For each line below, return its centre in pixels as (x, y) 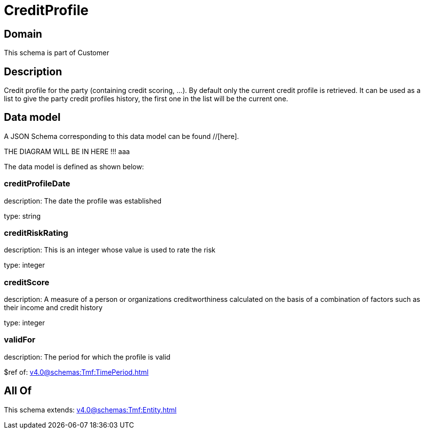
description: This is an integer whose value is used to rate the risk (110, 250)
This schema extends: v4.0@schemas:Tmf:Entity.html (90, 410)
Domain (23, 34)
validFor (20, 340)
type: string (22, 216)
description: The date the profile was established (83, 201)
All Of (18, 391)
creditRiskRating (36, 233)
